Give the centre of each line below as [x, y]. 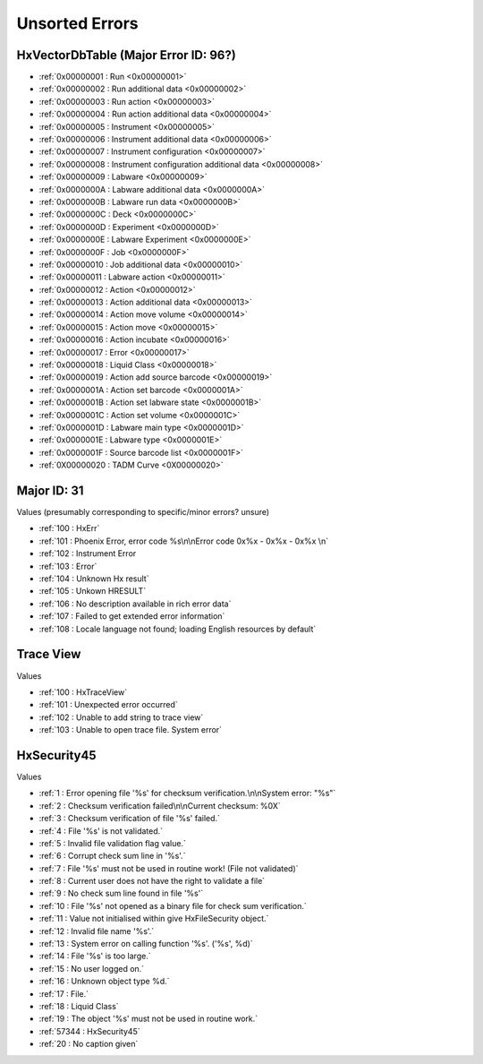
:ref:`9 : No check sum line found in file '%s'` [121, 893]
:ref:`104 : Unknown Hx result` [94, 579]
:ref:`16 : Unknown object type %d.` [104, 982]
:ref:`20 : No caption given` [89, 1044]
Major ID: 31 [50, 490]
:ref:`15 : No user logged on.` [92, 968]
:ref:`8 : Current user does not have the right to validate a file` [152, 881]
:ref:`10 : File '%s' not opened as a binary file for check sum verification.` [173, 905]
